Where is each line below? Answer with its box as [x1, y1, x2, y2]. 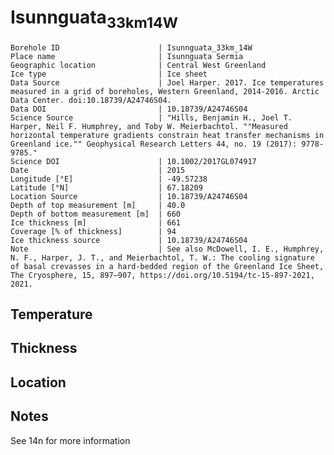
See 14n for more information [10, 434, 131, 446]
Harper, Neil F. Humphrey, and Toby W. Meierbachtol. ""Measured [10, 121, 288, 131]
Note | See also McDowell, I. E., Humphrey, [10, 244, 325, 254]
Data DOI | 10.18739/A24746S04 [10, 104, 248, 114]
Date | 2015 [10, 165, 186, 175]
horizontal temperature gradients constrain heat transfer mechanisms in [10, 130, 325, 140]
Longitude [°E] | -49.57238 [10, 174, 208, 184]
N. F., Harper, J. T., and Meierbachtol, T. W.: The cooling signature [10, 252, 315, 263]
